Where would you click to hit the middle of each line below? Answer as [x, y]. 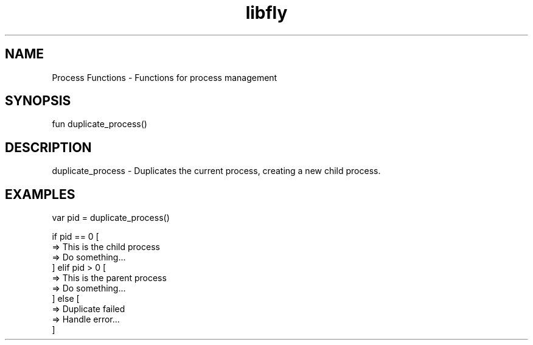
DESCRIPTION [48, 147]
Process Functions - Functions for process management [165, 77]
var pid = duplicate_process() [111, 218]
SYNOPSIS [38, 101]
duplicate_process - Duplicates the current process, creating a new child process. [216, 171]
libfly [266, 13]
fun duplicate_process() [99, 124]
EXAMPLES [40, 194]
